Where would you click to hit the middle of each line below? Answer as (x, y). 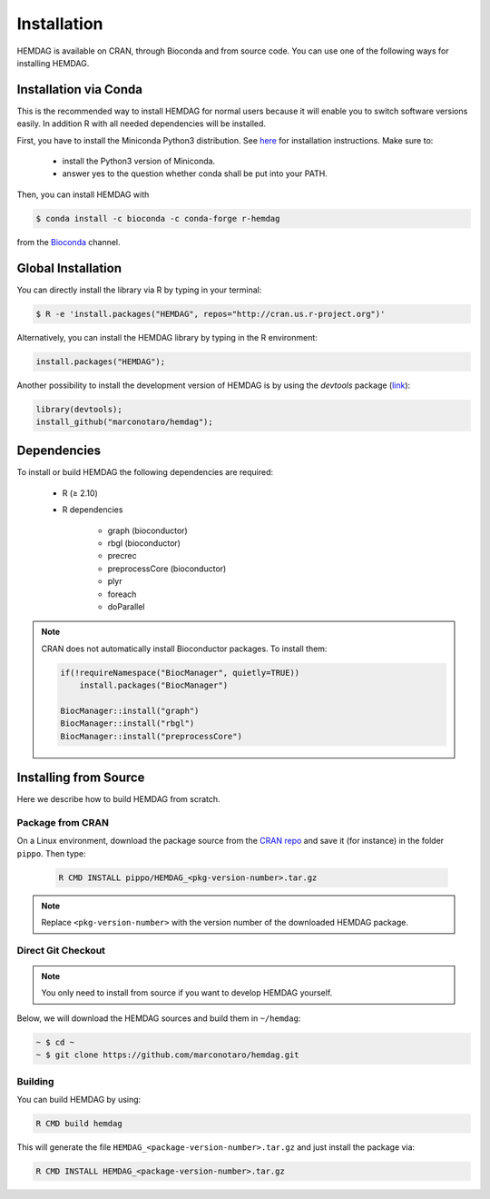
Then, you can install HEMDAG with (83, 194)
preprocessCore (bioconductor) (167, 569)
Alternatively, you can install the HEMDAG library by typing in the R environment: (167, 337)
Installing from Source (81, 778)
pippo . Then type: (51, 853)
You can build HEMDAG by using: (79, 1099)
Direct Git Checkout (61, 950)
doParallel (126, 607)
